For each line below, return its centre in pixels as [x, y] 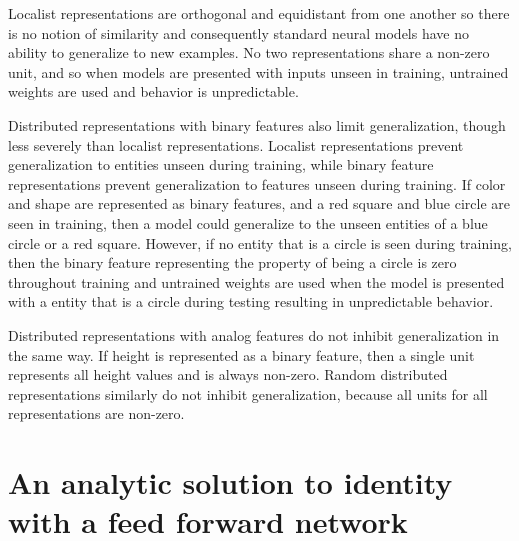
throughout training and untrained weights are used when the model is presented [256, 281]
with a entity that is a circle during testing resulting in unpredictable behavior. [251, 301]
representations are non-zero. [96, 413]
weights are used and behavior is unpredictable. [153, 91]
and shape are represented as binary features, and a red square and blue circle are [259, 203]
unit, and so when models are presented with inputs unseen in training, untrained [258, 71]
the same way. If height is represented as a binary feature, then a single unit [241, 354]
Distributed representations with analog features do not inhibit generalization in [254, 334]
